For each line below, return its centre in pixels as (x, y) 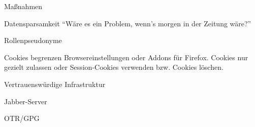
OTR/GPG (22, 118)
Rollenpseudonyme (33, 40)
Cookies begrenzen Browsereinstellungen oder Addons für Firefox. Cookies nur (126, 57)
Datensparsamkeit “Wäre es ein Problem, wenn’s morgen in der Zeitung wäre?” (128, 23)
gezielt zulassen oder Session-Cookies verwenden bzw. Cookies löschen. (114, 67)
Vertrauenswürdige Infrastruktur (55, 84)
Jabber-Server (26, 101)
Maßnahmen (23, 6)
